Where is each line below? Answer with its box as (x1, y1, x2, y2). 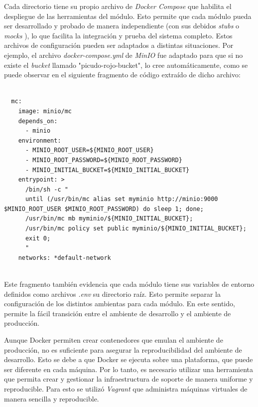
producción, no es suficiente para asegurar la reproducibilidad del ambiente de (4, 344, 242, 355)
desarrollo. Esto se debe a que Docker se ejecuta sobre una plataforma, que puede (4, 354, 253, 365)
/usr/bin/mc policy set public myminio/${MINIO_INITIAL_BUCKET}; (25, 225, 247, 232)
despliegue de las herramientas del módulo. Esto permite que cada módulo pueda (4, 10, 252, 21)
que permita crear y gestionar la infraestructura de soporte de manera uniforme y (4, 374, 253, 384)
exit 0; (25, 234, 51, 242)
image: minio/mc (18, 107, 72, 115)
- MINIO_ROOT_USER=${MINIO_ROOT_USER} (25, 147, 154, 154)
